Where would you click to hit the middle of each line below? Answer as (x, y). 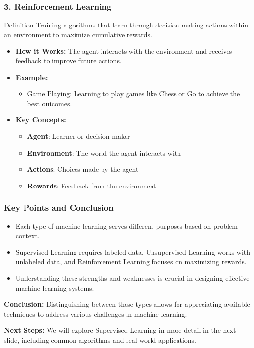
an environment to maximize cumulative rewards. (78, 34)
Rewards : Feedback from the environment (92, 185)
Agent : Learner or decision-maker (79, 136)
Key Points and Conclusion (59, 207)
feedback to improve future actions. (68, 60)
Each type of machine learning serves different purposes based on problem (127, 226)
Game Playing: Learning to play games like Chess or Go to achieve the (134, 94)
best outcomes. (50, 103)
